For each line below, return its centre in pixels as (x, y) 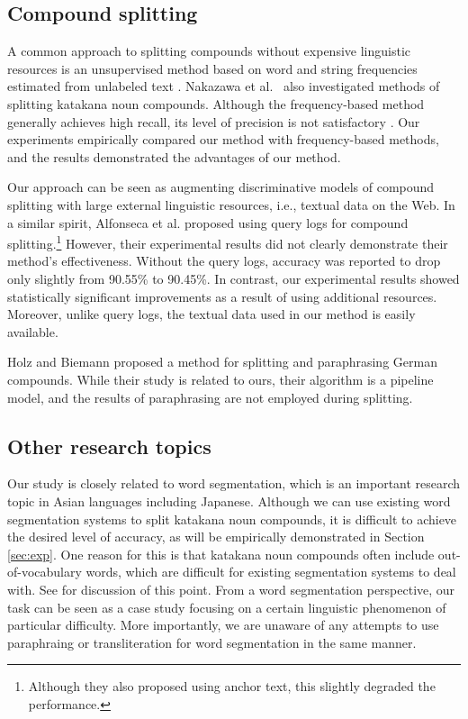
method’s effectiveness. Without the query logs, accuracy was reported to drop (224, 261)
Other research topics (109, 446)
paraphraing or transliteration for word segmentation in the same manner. (212, 642)
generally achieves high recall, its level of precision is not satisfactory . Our (214, 121)
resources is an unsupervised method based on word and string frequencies (212, 68)
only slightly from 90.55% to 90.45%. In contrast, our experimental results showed (234, 278)
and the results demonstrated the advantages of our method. (174, 156)
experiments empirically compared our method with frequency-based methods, (223, 139)
